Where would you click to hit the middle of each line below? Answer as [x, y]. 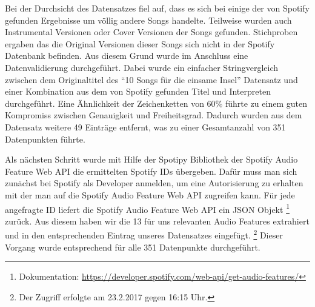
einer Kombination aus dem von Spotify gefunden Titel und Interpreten [138, 91]
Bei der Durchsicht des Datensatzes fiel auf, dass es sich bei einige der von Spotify [157, 8]
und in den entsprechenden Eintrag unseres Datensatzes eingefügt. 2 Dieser [144, 234]
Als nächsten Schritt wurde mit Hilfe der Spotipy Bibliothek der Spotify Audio [151, 159]
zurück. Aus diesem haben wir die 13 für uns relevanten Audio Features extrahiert [157, 221]
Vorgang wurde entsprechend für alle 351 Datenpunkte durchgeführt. [133, 247]
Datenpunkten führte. [45, 139]
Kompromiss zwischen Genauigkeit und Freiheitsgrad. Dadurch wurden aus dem [154, 115]
